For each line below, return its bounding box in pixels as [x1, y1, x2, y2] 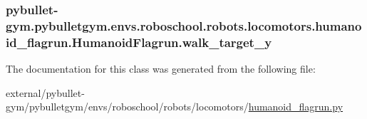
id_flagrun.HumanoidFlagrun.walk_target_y [6, 33, 272, 51]
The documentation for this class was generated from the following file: [6, 61, 316, 76]
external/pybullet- [6, 85, 85, 100]
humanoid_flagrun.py [248, 99, 343, 114]
